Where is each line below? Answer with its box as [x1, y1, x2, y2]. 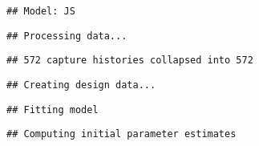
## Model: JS [6, 6, 75, 17]
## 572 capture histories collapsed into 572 [6, 55, 253, 67]
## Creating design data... [6, 79, 156, 91]
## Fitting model [6, 103, 99, 116]
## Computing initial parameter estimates [6, 128, 237, 140]
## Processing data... [6, 30, 127, 42]
